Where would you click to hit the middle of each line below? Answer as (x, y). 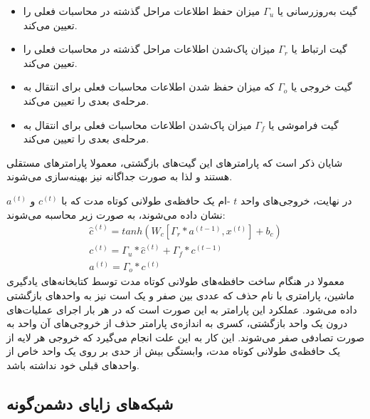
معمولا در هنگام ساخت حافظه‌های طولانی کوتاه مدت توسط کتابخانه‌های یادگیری (175, 281)
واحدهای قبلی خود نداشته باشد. (73, 365)
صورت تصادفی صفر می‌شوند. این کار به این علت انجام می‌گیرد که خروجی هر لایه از (186, 337)
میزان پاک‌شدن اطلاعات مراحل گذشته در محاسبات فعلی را (149, 49)
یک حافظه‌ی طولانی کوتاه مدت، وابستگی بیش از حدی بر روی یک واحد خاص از (174, 351)
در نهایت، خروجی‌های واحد (296, 200)
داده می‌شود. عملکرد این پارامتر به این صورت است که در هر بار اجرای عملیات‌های (182, 309)
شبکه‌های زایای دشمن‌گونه (90, 403)
